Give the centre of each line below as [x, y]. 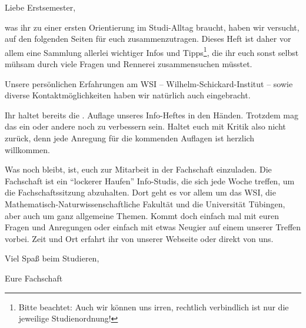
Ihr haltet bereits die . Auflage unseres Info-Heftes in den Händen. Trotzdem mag [152, 115]
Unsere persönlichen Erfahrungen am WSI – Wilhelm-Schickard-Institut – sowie [149, 83]
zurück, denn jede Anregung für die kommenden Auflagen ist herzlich [130, 138]
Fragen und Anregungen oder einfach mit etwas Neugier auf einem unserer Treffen [153, 227]
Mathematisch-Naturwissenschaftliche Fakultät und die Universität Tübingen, [145, 203]
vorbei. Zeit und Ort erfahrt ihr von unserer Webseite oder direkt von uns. [139, 238]
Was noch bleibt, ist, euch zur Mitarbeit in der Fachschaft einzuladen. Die [138, 169]
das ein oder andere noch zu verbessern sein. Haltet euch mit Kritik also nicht [145, 126]
